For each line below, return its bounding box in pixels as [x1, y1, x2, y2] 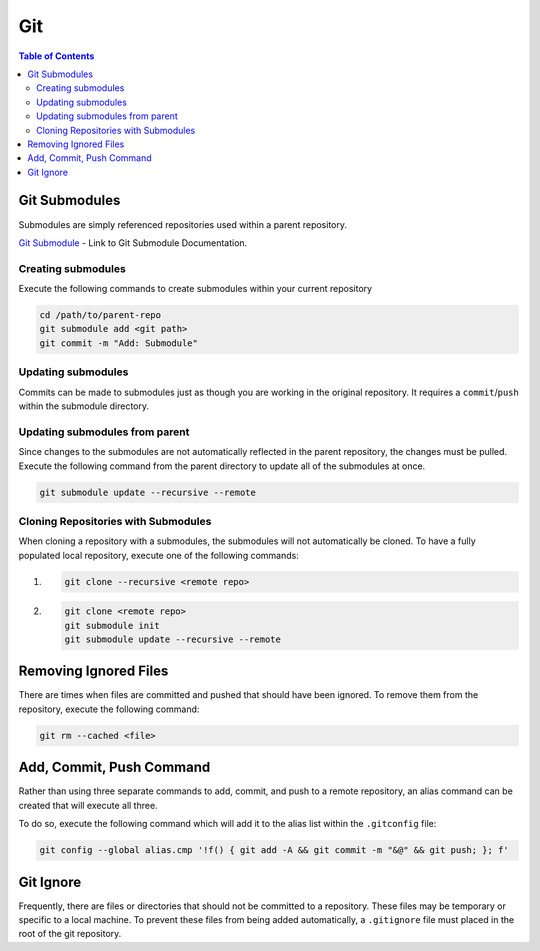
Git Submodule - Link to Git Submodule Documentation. [18, 236, 248, 249]
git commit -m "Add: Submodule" [39, 337, 199, 349]
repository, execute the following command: [18, 703, 200, 715]
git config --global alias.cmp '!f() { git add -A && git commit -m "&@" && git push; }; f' [39, 845, 509, 856]
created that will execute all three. [18, 799, 159, 811]
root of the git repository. [18, 928, 122, 940]
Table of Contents [18, 50, 95, 62]
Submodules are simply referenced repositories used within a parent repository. [18, 218, 348, 230]
